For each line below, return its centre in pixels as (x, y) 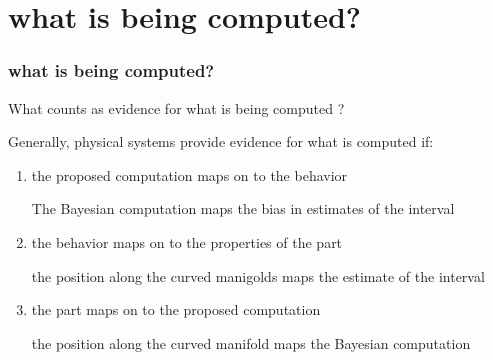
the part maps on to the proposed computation (176, 309)
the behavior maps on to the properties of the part (187, 241)
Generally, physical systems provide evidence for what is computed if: (221, 141)
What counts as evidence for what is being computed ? (176, 107)
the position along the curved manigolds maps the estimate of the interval (258, 275)
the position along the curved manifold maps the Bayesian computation (251, 342)
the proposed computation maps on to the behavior (189, 174)
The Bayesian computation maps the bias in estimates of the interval (243, 208)
